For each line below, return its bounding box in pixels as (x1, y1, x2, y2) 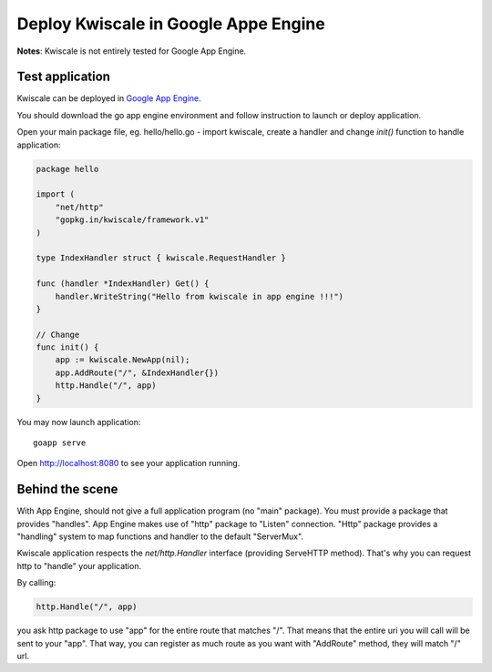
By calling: (16, 577, 56, 588)
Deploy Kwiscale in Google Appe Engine (16, 14, 325, 34)
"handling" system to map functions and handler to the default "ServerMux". (16, 531, 304, 542)
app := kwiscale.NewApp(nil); (55, 355, 190, 365)
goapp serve (33, 438, 87, 448)
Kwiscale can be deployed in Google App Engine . (16, 93, 202, 104)
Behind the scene (16, 482, 118, 497)
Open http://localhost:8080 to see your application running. (16, 458, 241, 469)
